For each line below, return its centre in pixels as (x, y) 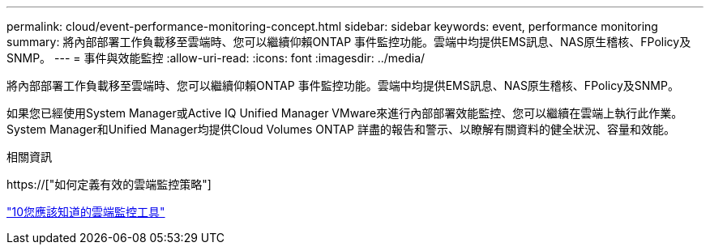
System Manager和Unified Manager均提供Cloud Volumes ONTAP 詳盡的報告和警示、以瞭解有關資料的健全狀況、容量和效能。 (341, 129)
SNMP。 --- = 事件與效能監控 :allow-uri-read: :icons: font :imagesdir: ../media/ (216, 58)
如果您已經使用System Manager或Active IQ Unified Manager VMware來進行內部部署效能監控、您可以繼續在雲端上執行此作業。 (345, 113)
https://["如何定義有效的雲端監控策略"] (109, 184)
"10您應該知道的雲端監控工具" (86, 212)
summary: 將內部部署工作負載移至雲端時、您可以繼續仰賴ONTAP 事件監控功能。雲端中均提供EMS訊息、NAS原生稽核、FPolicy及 (349, 42)
